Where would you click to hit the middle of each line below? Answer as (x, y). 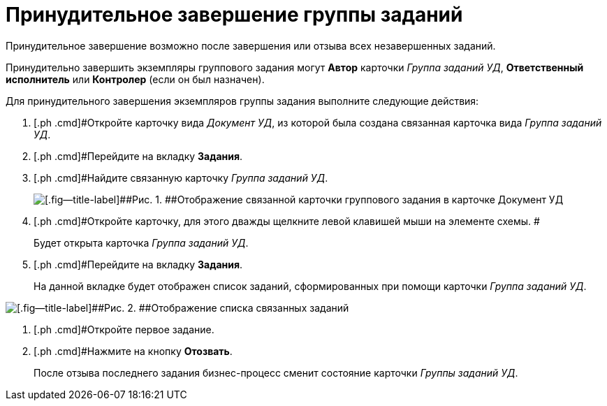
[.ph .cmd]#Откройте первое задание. (124, 329)
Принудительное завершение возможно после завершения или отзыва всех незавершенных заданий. (251, 45)
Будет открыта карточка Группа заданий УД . (141, 242)
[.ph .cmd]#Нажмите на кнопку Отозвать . (133, 351)
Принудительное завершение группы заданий (234, 15)
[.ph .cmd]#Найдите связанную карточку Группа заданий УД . (181, 177)
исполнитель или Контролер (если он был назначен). (135, 79)
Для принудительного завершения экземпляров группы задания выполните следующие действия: (242, 101)
